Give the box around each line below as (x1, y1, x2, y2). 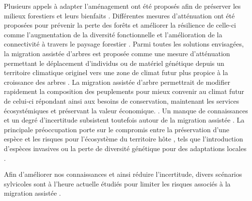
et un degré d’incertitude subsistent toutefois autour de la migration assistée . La (4, 115, 245, 125)
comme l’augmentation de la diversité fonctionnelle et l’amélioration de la (4, 29, 222, 39)
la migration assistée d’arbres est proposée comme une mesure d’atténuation (4, 48, 230, 58)
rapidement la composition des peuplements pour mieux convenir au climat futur (4, 86, 244, 96)
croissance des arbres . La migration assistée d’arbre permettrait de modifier (4, 77, 230, 87)
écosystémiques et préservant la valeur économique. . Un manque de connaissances (4, 105, 248, 115)
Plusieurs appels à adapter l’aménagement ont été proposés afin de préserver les (4, 1, 241, 11)
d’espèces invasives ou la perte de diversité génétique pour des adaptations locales (4, 143, 247, 153)
